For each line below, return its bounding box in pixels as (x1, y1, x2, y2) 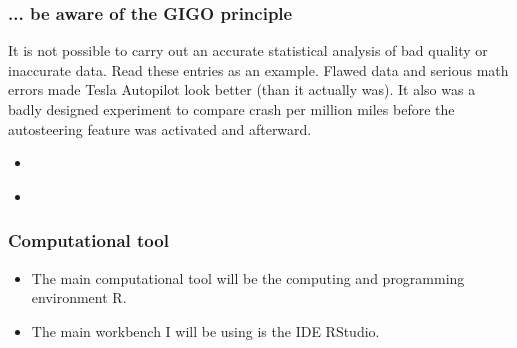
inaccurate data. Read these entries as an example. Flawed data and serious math (8, 59, 509, 80)
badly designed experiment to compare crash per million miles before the (8, 99, 455, 119)
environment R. (31, 287, 127, 308)
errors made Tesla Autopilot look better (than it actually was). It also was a (8, 79, 476, 100)
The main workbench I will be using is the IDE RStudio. (31, 320, 380, 341)
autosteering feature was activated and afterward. (8, 118, 312, 139)
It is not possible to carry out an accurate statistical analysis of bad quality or (8, 40, 488, 61)
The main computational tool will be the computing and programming (31, 267, 465, 288)
